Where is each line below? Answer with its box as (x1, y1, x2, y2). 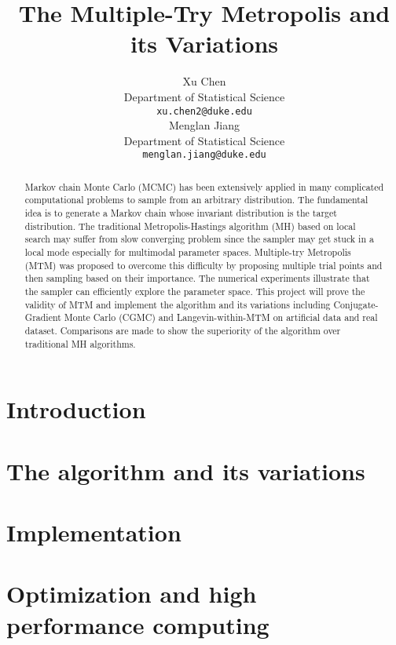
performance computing (6, 608, 269, 640)
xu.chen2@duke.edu (156, 105, 252, 117)
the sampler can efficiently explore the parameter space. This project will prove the (24, 285, 365, 298)
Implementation (6, 516, 181, 548)
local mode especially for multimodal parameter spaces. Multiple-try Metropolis (24, 246, 351, 259)
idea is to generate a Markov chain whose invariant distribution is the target (24, 206, 337, 220)
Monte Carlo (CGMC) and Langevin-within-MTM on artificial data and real (64, 311, 378, 324)
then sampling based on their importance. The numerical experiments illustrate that (24, 271, 370, 285)
